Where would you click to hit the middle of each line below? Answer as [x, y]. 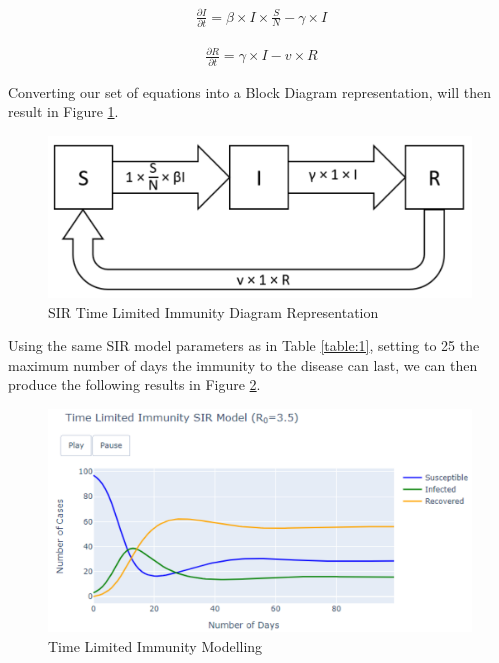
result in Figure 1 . [63, 111]
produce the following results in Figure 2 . [134, 384]
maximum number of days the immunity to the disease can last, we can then [243, 364]
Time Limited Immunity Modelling [155, 645]
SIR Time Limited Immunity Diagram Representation [213, 311]
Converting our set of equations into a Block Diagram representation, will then [250, 91]
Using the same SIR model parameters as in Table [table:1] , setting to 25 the [244, 345]
